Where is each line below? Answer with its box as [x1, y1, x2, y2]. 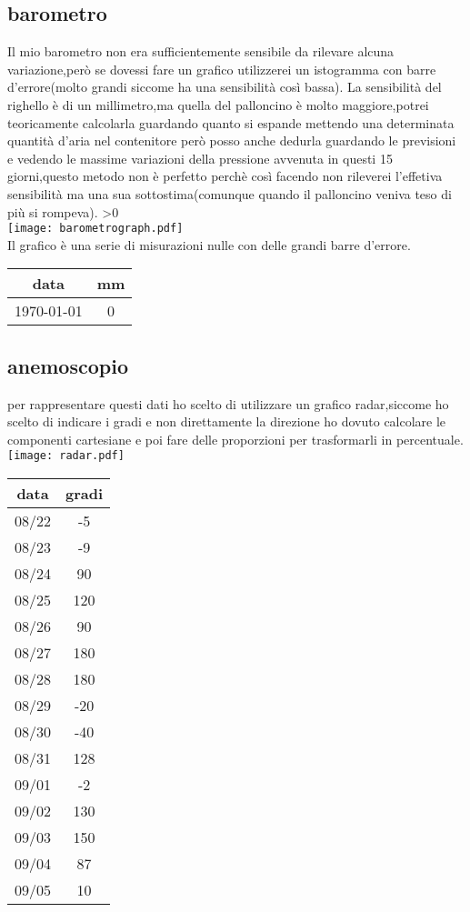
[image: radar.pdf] [7, 449, 125, 463]
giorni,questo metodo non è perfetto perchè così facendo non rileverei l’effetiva [7, 166, 443, 185]
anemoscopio [7, 351, 128, 379]
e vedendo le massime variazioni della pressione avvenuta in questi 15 [7, 148, 393, 167]
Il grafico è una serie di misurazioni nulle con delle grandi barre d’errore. [7, 235, 411, 254]
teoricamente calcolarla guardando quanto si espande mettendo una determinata [7, 113, 455, 132]
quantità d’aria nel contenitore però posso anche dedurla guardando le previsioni [7, 131, 456, 150]
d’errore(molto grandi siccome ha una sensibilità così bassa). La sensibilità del [7, 77, 442, 96]
